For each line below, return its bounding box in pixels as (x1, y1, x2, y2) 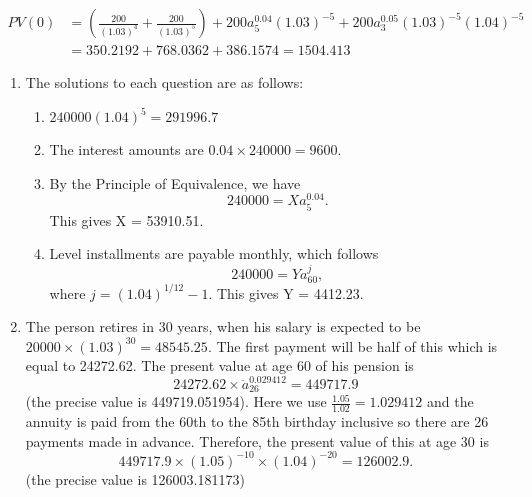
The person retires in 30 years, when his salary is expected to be (25, 316, 421, 337)
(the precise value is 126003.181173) (25, 468, 245, 489)
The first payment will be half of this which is (216, 335, 498, 356)
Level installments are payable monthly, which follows (49, 243, 379, 264)
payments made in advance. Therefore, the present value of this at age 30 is (25, 430, 489, 451)
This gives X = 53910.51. (49, 209, 204, 230)
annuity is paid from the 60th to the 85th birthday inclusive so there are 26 (25, 410, 489, 431)
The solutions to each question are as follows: (25, 72, 304, 93)
